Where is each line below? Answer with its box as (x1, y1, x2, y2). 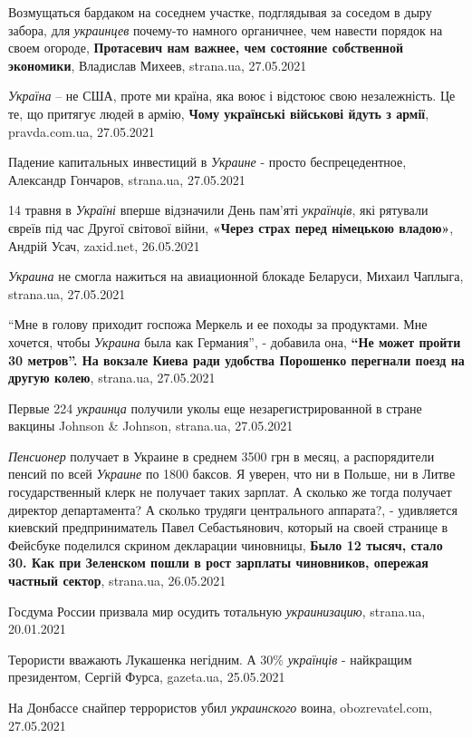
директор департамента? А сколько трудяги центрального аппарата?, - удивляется (8, 500, 458, 519)
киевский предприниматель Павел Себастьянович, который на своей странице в (8, 518, 448, 537)
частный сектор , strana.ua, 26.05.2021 (8, 571, 226, 590)
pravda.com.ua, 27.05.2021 (8, 121, 155, 141)
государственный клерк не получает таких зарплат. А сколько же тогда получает (8, 482, 452, 501)
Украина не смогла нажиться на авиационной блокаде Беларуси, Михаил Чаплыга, (8, 267, 464, 286)
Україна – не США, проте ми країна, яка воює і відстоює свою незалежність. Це (8, 86, 456, 105)
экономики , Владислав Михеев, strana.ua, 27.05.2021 (8, 55, 307, 74)
